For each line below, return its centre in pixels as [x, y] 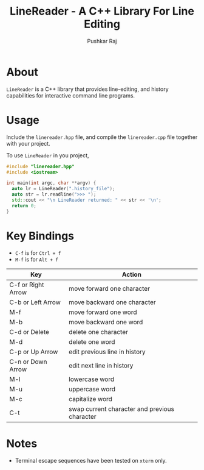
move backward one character [112, 302]
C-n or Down [28, 361]
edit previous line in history [107, 352]
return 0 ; [24, 205]
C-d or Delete [29, 332]
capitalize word [90, 399]
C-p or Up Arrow [34, 352]
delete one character [99, 332]
